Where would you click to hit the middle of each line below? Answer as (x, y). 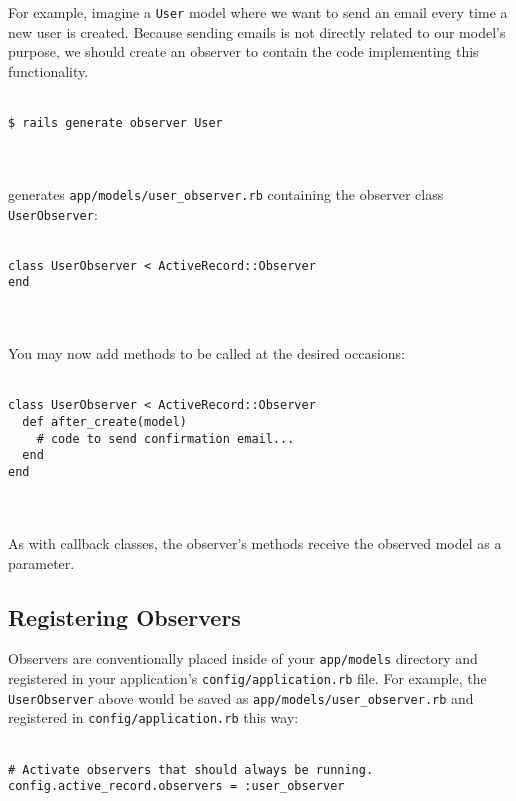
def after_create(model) (104, 422)
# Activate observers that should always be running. (191, 769)
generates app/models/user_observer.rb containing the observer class (226, 193)
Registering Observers (124, 616)
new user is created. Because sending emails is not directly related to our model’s (257, 31)
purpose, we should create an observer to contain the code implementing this (243, 51)
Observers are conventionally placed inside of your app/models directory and (243, 658)
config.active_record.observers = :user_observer (176, 786)
